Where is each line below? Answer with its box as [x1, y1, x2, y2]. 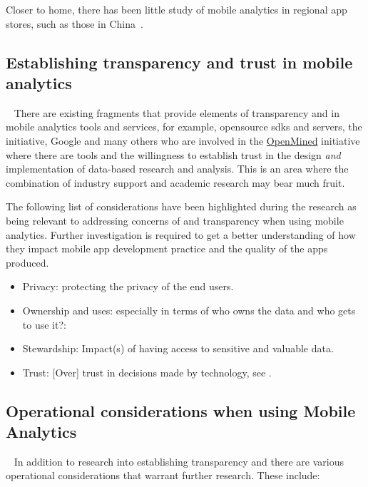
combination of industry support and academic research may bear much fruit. [6, 175, 345, 190]
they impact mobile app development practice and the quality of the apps [6, 241, 328, 256]
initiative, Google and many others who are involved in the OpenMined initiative [6, 133, 360, 148]
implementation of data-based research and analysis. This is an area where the [6, 161, 349, 176]
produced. [6, 255, 49, 270]
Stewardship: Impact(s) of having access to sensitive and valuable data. [22, 341, 334, 356]
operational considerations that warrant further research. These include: [6, 468, 320, 483]
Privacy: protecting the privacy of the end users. [22, 279, 234, 294]
